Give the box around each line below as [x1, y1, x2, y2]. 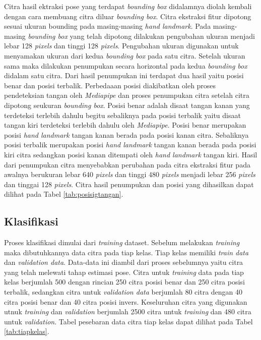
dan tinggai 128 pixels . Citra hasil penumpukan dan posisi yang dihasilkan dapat [4, 179, 254, 189]
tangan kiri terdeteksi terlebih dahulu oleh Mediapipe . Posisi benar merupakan [4, 120, 246, 130]
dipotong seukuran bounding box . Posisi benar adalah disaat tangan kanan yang [4, 99, 250, 110]
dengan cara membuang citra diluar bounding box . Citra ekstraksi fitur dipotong [4, 11, 251, 21]
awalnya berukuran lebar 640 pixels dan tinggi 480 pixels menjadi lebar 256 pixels [4, 169, 255, 180]
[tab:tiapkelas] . [4, 326, 49, 336]
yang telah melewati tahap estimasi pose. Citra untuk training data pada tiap [4, 266, 244, 277]
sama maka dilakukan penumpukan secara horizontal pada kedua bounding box [4, 60, 247, 71]
